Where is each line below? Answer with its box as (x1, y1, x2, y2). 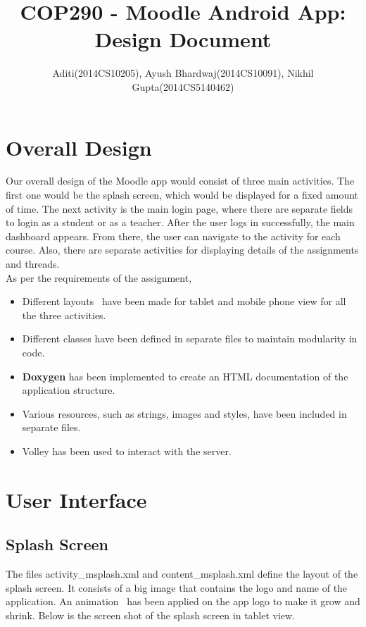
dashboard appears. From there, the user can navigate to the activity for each (6, 228, 341, 243)
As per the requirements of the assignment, (6, 270, 192, 285)
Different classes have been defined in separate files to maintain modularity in (22, 331, 358, 346)
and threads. (6, 256, 60, 271)
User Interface (6, 485, 147, 514)
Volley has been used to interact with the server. (22, 443, 232, 458)
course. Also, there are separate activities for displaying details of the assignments (6, 242, 359, 257)
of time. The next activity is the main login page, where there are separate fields (6, 201, 353, 216)
